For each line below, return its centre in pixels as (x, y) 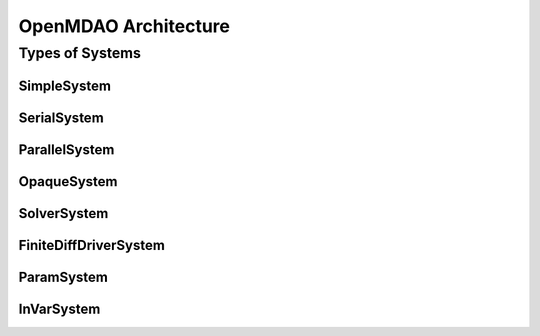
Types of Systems (80, 53)
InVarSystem (59, 308)
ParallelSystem (66, 149)
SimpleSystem (65, 85)
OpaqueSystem (68, 181)
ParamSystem (63, 276)
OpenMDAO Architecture (124, 26)
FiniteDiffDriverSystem (91, 245)
